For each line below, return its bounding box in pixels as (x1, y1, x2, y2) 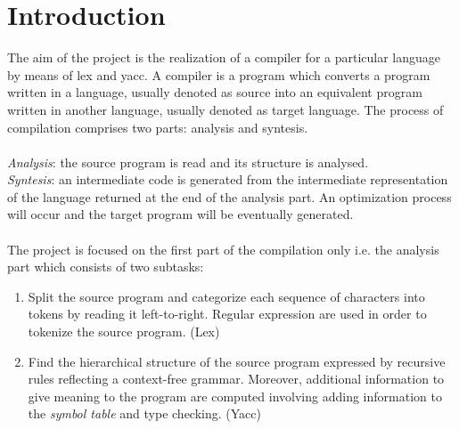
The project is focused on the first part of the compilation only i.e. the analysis (7, 239, 439, 258)
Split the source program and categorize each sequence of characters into (28, 287, 425, 305)
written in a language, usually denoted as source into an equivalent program (7, 83, 422, 101)
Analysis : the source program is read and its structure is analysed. (7, 152, 369, 171)
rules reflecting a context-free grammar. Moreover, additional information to (28, 369, 445, 388)
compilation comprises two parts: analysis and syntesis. (7, 117, 308, 136)
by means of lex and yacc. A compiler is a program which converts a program (7, 65, 430, 84)
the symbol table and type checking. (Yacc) (28, 404, 261, 423)
